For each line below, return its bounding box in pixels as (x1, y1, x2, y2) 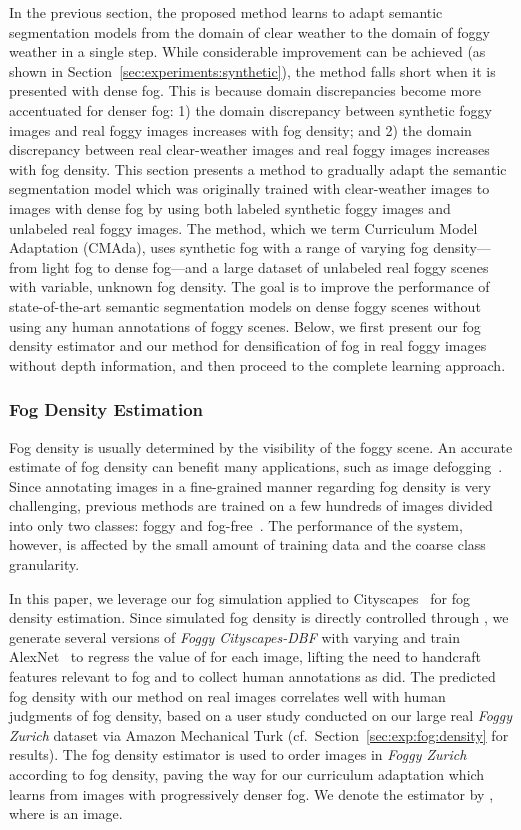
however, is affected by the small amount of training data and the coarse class (9, 534, 486, 555)
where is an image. (9, 803, 123, 824)
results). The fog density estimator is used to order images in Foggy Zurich (9, 744, 467, 765)
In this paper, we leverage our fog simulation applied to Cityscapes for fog (9, 587, 470, 608)
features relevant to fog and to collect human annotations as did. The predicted (9, 666, 496, 687)
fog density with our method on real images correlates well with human (9, 685, 446, 706)
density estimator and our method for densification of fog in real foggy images (9, 335, 487, 356)
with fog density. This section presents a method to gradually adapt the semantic (9, 158, 507, 179)
